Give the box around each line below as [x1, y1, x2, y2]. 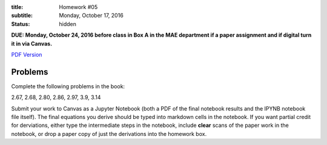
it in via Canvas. [11, 40, 53, 47]
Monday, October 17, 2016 [59, 12, 124, 19]
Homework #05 [59, 4, 98, 10]
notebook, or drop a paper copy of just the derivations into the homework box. [11, 130, 207, 137]
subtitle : [11, 12, 33, 19]
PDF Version [11, 51, 42, 58]
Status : [11, 20, 30, 27]
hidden [59, 20, 77, 27]
